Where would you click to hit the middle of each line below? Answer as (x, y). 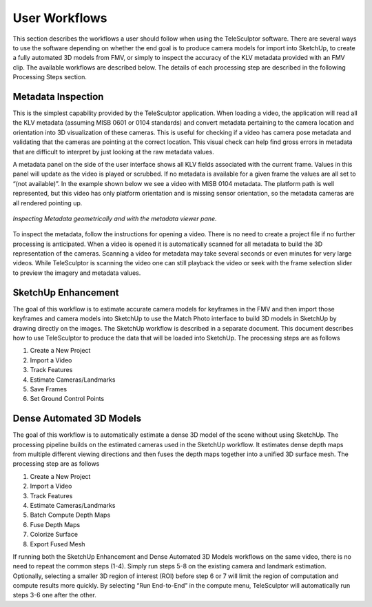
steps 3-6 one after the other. (54, 595)
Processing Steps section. (50, 77)
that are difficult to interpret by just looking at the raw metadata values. (113, 152)
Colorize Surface (54, 535)
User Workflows (60, 18)
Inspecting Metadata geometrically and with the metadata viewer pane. (115, 218)
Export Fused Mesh (58, 544)
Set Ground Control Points (67, 399)
